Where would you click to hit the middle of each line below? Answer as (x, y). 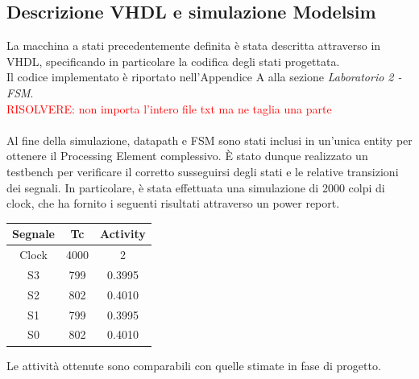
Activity (123, 234)
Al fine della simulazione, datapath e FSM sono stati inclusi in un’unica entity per (209, 140)
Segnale (33, 234)
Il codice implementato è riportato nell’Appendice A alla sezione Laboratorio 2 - (204, 77)
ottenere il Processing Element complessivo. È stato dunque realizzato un (187, 156)
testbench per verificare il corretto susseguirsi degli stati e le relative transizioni (203, 171)
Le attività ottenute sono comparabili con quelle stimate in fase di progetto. (194, 365)
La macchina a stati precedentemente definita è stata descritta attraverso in (194, 45)
